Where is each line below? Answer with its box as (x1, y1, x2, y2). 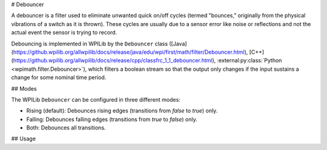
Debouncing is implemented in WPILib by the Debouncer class (11, 40, 168, 47)
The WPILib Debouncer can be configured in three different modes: (11, 96, 181, 103)
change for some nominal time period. (11, 74, 107, 81)
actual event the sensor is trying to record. (11, 29, 117, 36)
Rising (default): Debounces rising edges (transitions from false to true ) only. (26, 107, 218, 114)
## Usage (11, 135, 36, 142)
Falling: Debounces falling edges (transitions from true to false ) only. (26, 116, 197, 123)
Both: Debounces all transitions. (26, 124, 106, 131)
